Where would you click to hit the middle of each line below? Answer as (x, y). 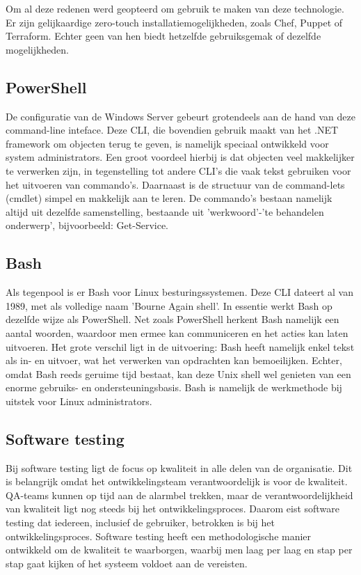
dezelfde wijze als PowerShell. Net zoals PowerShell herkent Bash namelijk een (173, 319)
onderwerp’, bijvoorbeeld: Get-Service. (87, 225)
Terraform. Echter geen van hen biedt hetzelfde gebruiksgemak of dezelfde (163, 36)
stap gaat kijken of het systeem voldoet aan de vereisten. (127, 563)
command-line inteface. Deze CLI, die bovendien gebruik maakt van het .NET (172, 130)
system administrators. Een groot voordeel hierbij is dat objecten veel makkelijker (180, 157)
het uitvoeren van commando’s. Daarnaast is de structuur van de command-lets (175, 184)
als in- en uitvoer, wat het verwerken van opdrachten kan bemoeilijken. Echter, (174, 360)
